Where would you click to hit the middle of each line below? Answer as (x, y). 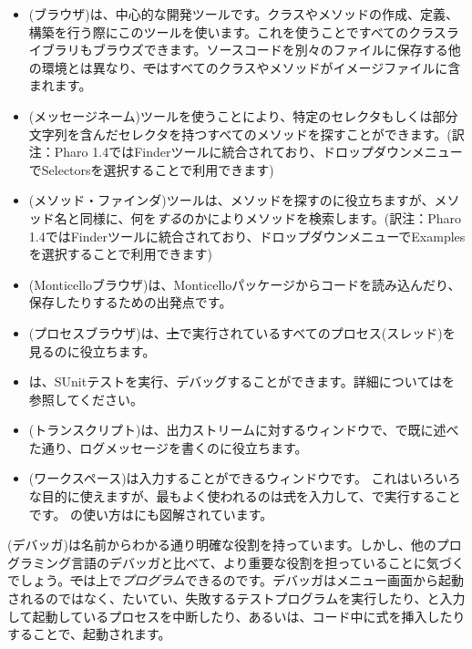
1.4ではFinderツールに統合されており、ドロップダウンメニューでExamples (247, 236)
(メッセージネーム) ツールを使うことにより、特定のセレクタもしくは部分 (243, 115)
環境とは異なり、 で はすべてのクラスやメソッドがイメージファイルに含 (251, 67)
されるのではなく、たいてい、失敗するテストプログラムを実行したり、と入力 (236, 598)
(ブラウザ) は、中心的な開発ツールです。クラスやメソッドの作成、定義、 (244, 14)
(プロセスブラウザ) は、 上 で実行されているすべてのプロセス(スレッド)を (242, 332)
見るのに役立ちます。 (92, 350)
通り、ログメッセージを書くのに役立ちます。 (174, 447)
